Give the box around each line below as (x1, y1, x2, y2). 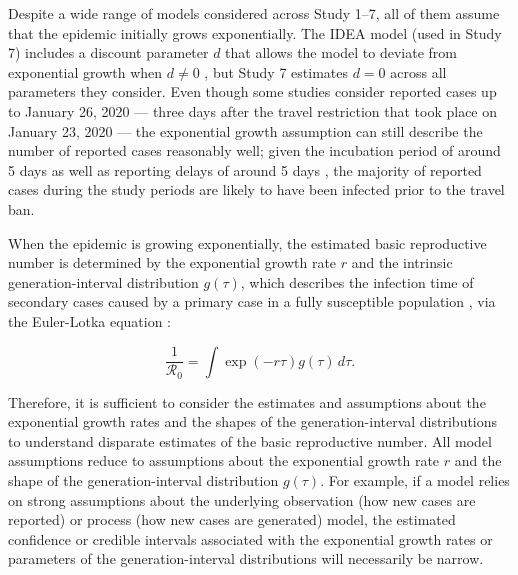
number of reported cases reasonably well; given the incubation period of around (8, 140, 501, 161)
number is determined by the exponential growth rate (8, 252, 337, 273)
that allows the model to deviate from (225, 42, 457, 63)
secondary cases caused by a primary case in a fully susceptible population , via (8, 291, 496, 312)
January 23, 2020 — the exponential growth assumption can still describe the (8, 120, 483, 141)
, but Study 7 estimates (204, 61, 348, 82)
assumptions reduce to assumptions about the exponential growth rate (8, 450, 440, 471)
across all (390, 61, 447, 82)
